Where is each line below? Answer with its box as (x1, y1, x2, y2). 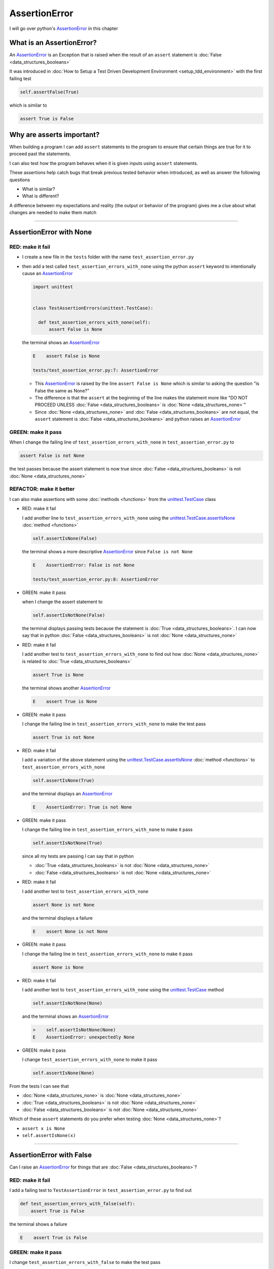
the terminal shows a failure (9, 1221, 67, 1227)
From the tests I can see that (9, 1083, 70, 1089)
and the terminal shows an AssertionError (22, 1013, 109, 1020)
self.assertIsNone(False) (32, 536, 97, 541)
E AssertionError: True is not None (32, 804, 132, 810)
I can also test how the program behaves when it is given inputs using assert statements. (9, 160, 198, 166)
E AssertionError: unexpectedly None (32, 1034, 134, 1040)
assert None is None (32, 964, 84, 970)
